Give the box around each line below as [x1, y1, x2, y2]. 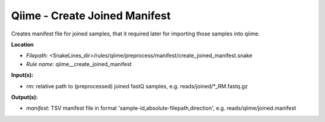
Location [11, 41, 34, 48]
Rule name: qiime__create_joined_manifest [26, 60, 132, 67]
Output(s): [11, 93, 39, 100]
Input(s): [11, 72, 34, 79]
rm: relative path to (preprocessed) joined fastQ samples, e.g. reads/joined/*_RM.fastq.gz [26, 82, 248, 90]
